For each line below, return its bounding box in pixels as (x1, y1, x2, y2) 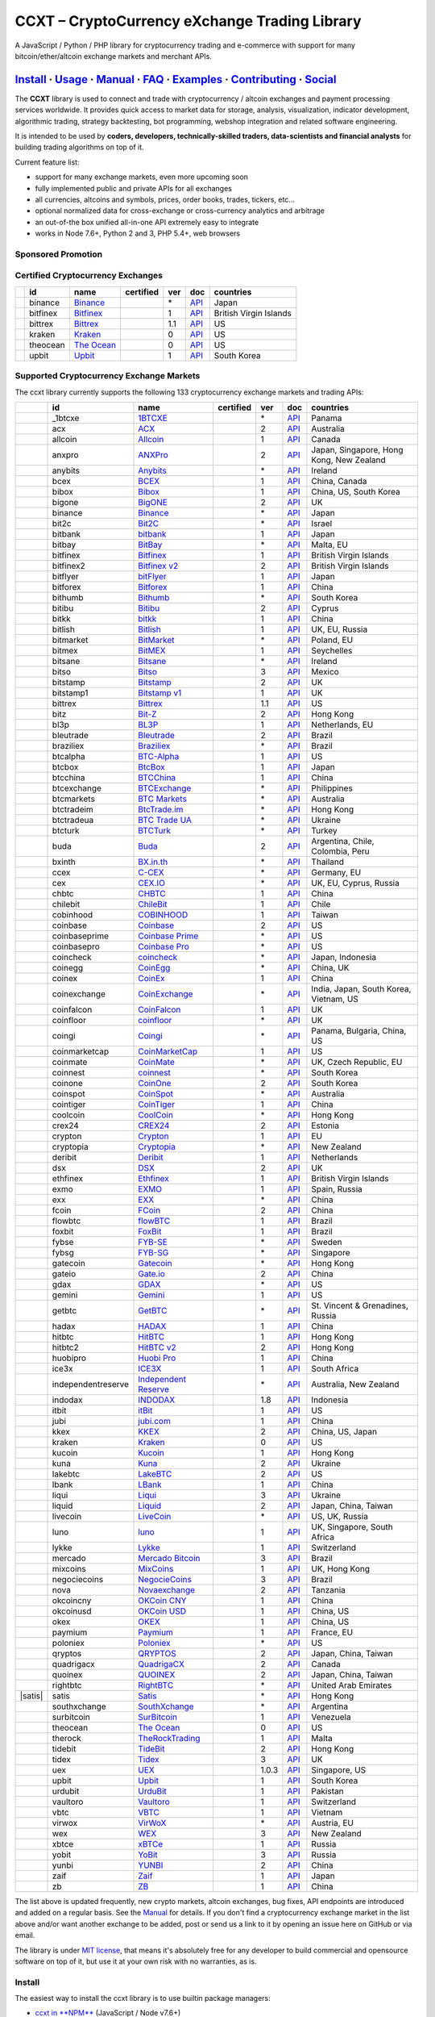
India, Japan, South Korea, (311, 983, 412, 994)
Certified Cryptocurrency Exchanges (14, 270, 163, 282)
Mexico (311, 666, 340, 677)
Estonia (311, 1120, 340, 1131)
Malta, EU (311, 539, 348, 550)
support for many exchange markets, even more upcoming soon (35, 172, 249, 182)
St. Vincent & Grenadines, (311, 1300, 408, 1311)
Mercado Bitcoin (138, 1552, 201, 1564)
